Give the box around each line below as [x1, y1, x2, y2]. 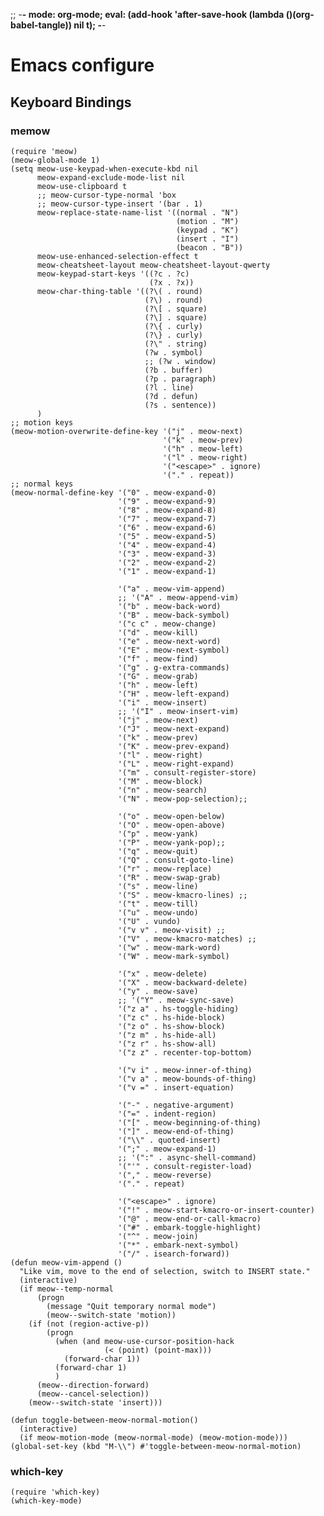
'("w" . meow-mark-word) [117, 942, 222, 953]
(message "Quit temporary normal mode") [46, 1301, 217, 1311]
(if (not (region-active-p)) [28, 1319, 150, 1329]
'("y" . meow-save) [117, 986, 199, 996]
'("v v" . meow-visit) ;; [117, 925, 226, 935]
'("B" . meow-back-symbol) [117, 610, 230, 620]
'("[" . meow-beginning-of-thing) [117, 1117, 262, 1128]
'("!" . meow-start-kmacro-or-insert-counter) [117, 1205, 315, 1215]
